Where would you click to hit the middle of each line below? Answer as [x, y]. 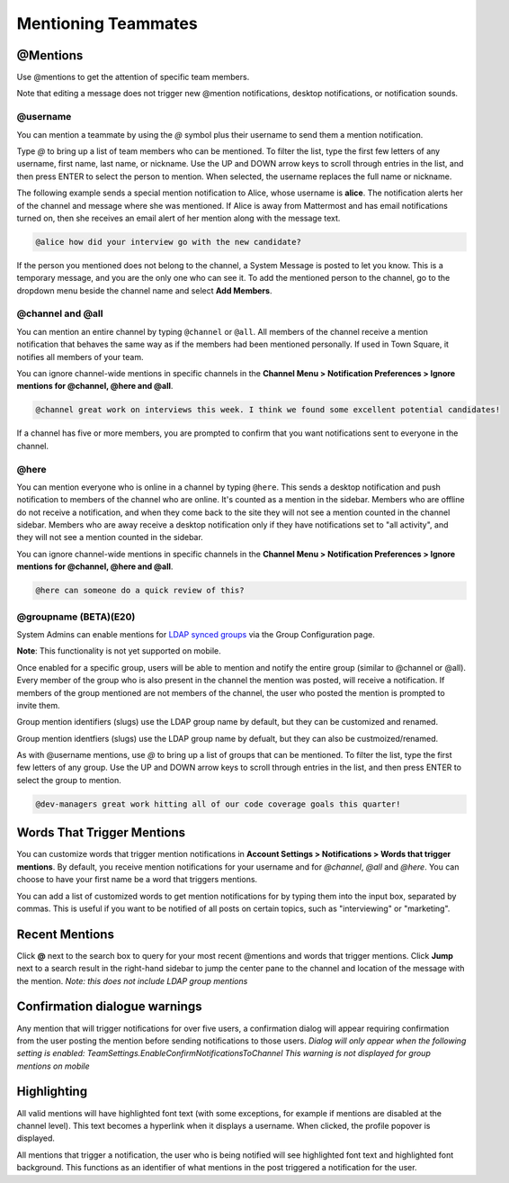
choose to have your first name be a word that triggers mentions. [137, 880]
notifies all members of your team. [80, 357]
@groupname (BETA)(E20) [76, 617]
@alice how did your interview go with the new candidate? [168, 242]
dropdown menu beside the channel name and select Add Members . [144, 290]
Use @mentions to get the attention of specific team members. [133, 77]
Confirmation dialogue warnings [109, 1007]
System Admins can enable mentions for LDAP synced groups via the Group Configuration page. [196, 634]
